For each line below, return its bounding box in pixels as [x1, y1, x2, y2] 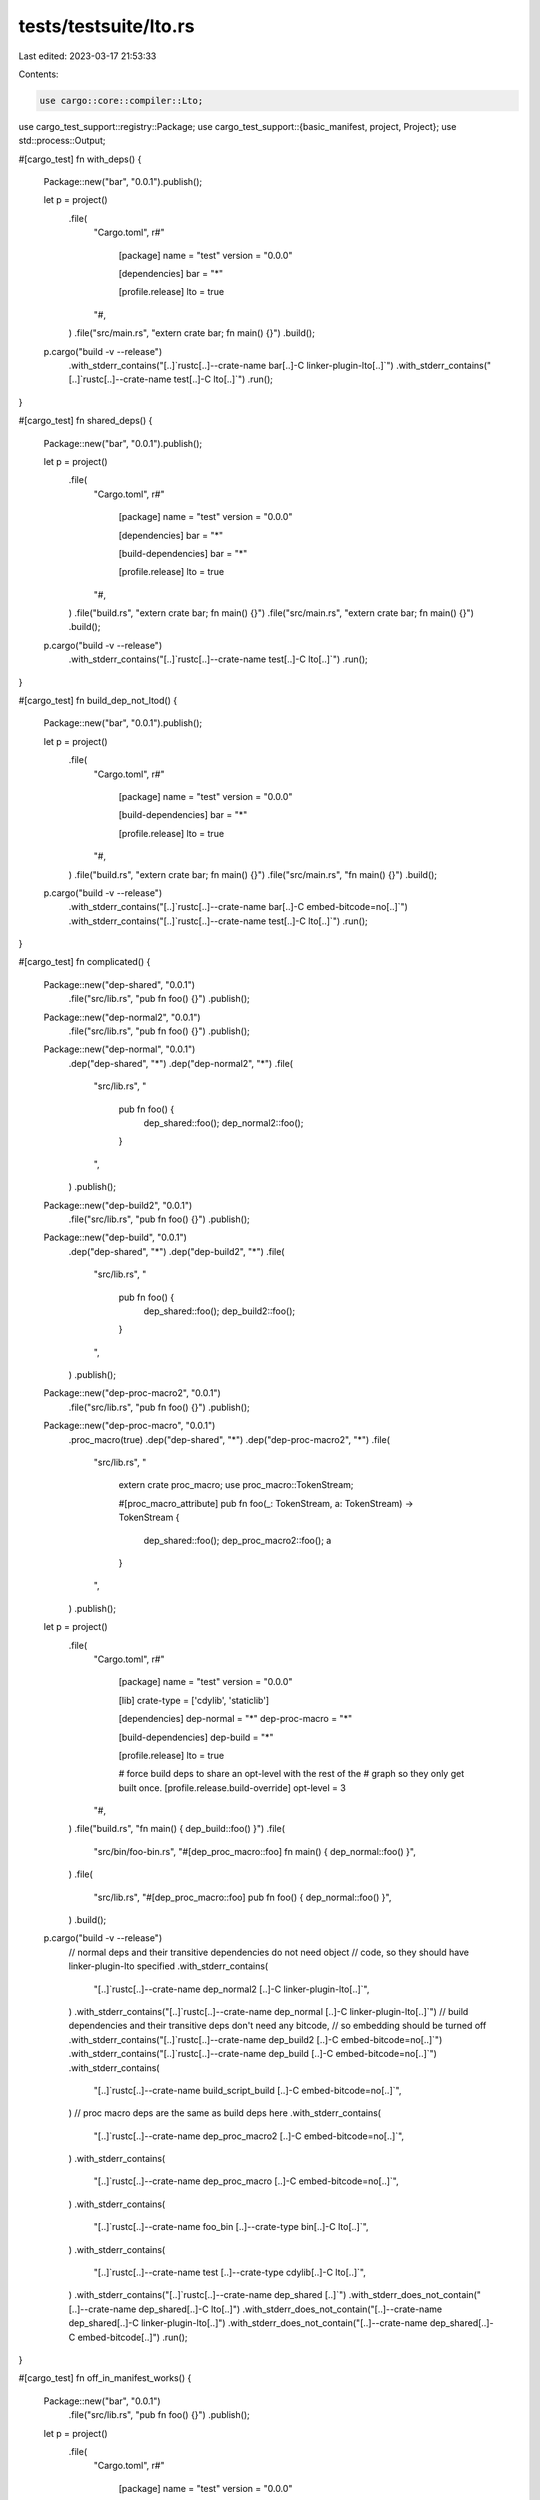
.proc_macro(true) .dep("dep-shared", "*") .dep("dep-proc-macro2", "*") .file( [68, 1433, 390, 1445]
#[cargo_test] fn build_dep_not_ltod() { [18, 695, 178, 707]
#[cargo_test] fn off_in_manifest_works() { [18, 2372, 192, 2384]
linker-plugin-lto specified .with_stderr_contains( [68, 1960, 269, 1972]
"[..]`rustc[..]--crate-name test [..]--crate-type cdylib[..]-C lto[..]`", [93, 2266, 367, 2279]
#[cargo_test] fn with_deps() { [18, 153, 142, 165]
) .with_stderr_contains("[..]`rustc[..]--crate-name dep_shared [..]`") [68, 2289, 347, 2301]
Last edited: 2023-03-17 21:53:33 [18, 50, 157, 62]
